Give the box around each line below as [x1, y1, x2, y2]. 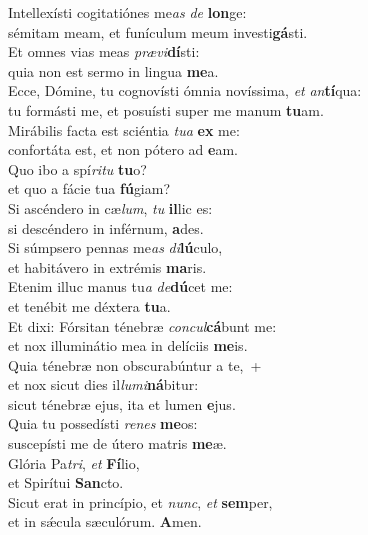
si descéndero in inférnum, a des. [8, 217, 204, 238]
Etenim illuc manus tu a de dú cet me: [8, 276, 233, 297]
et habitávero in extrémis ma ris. [8, 256, 207, 277]
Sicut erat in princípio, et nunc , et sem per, [8, 491, 273, 512]
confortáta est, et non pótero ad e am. [8, 139, 238, 160]
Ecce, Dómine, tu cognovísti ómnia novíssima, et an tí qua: [8, 80, 362, 101]
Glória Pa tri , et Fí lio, [8, 452, 140, 473]
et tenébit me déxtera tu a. [8, 295, 171, 316]
